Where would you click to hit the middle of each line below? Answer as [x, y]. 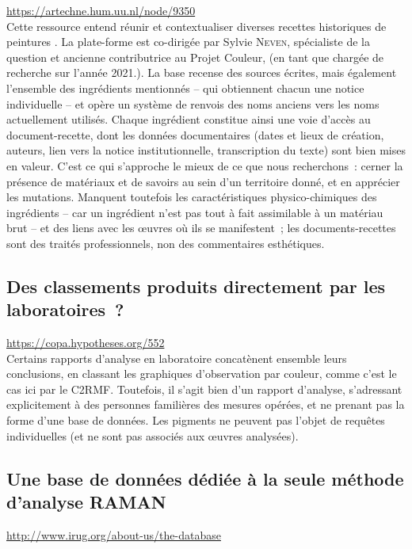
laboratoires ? [65, 309]
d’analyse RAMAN [86, 502]
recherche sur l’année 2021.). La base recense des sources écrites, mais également [202, 72]
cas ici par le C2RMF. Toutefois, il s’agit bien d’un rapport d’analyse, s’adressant [204, 389]
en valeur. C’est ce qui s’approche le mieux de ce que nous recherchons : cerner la [205, 165]
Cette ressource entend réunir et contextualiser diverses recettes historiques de [196, 26]
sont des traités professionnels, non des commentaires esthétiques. [166, 243]
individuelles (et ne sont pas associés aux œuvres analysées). [153, 435]
